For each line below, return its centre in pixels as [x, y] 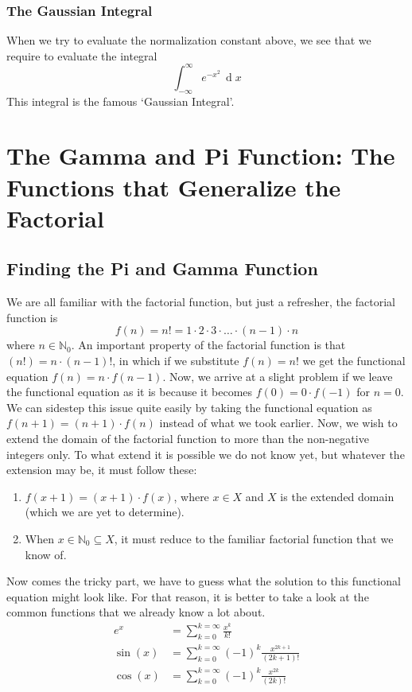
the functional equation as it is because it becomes [130, 392]
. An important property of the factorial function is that [208, 345]
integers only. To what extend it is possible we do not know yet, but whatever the [206, 454]
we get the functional [354, 361]
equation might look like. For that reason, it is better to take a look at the [188, 596]
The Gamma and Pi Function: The [201, 156]
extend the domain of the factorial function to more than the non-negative [188, 438]
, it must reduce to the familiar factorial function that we [254, 538]
